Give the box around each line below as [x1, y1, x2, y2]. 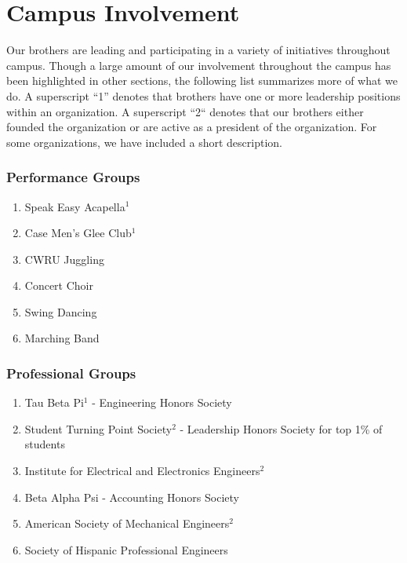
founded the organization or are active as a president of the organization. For [6, 119, 377, 135]
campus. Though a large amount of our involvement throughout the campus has [6, 57, 391, 73]
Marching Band [24, 330, 100, 346]
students [24, 436, 65, 452]
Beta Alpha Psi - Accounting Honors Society [24, 488, 239, 505]
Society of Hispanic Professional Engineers [24, 541, 228, 558]
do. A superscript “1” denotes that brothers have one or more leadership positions [6, 87, 401, 104]
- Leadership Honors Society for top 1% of [180, 420, 383, 437]
